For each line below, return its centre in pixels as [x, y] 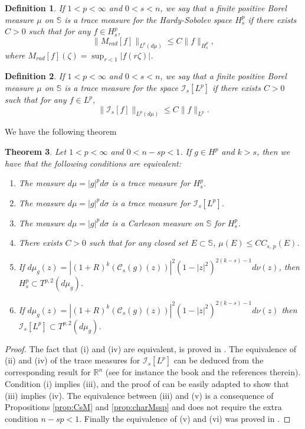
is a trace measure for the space [122, 88]
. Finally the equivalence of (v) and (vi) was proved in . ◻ [185, 418]
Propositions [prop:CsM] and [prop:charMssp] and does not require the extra [143, 407]
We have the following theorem [61, 131]
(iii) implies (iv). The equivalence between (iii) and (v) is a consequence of [139, 395]
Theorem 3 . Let [36, 152]
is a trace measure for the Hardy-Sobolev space [148, 19]
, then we [273, 152]
